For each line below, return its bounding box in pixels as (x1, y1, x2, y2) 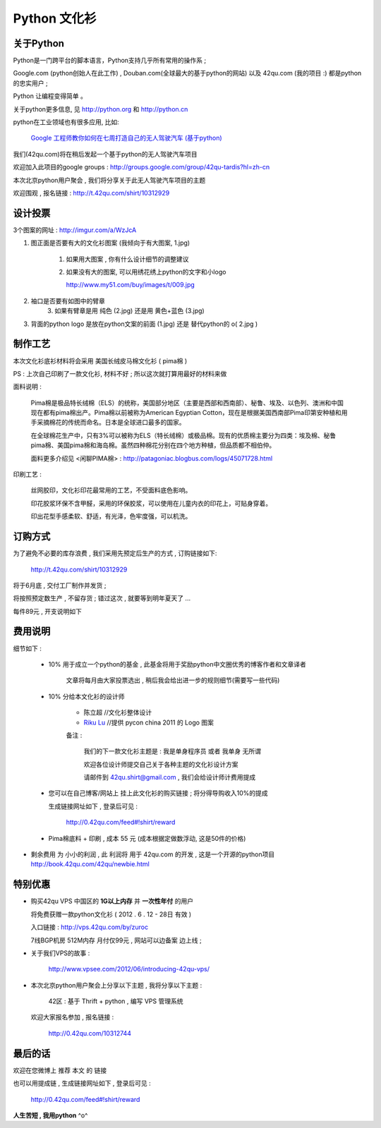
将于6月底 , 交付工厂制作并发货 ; (13, 581, 107, 589)
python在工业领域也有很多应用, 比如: (13, 118, 119, 126)
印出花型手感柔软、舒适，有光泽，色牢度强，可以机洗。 (30, 512, 192, 521)
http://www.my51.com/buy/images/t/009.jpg (66, 281, 195, 289)
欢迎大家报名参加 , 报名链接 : (30, 1013, 114, 1021)
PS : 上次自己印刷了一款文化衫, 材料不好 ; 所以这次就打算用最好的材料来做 (13, 369, 227, 377)
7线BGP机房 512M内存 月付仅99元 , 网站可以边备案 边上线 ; (30, 935, 202, 945)
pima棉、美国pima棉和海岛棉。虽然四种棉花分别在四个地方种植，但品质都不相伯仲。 (30, 441, 276, 449)
